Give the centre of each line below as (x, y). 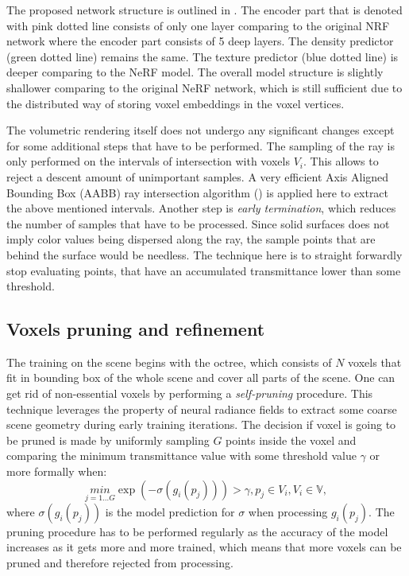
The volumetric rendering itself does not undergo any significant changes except (201, 130)
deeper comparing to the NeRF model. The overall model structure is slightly (195, 72)
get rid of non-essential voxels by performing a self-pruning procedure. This (190, 393)
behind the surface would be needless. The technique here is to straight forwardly (204, 254)
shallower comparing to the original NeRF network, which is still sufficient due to (204, 87)
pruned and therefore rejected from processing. (120, 563)
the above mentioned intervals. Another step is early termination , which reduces (201, 208)
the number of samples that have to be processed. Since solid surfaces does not (198, 223)
